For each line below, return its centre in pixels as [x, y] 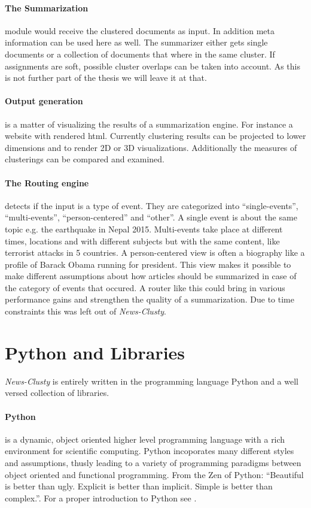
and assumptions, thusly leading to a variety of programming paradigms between [153, 462]
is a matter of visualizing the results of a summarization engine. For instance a [149, 124]
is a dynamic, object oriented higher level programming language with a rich [145, 439]
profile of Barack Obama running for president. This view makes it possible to [148, 264]
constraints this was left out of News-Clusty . [86, 311]
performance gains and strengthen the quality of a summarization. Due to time [150, 299]
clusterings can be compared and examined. [85, 159]
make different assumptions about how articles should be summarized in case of [151, 276]
